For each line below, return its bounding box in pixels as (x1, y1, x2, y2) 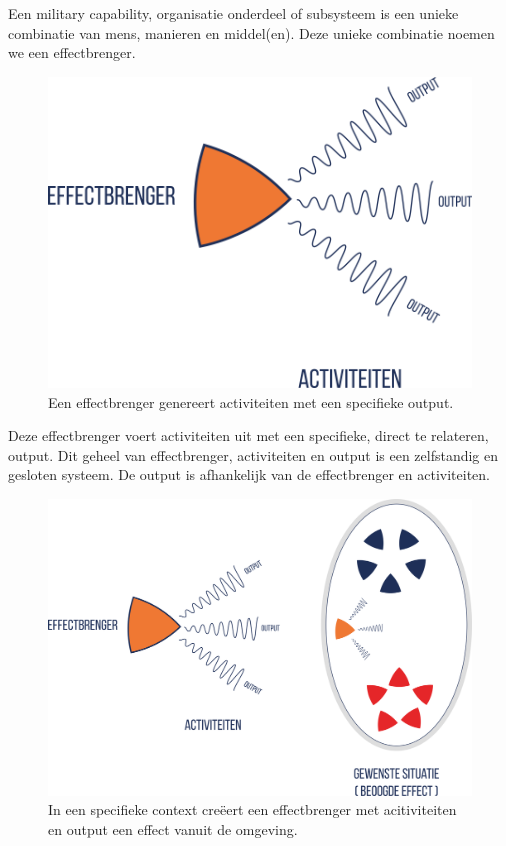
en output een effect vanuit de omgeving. (48, 818, 298, 839)
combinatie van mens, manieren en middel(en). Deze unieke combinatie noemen (8, 22, 495, 43)
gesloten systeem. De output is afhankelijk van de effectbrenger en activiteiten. (8, 464, 490, 485)
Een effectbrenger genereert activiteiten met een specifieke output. (48, 391, 454, 412)
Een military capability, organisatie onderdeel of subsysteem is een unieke (8, 3, 459, 23)
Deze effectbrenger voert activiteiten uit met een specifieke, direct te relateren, (8, 425, 489, 446)
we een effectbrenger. (8, 42, 136, 63)
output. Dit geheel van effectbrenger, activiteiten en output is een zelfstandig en (8, 444, 499, 465)
